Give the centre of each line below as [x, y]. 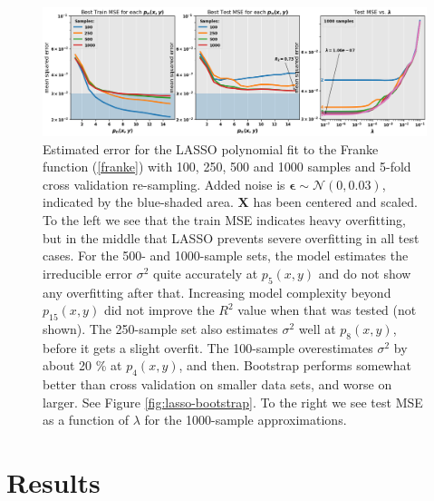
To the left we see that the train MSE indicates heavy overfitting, [224, 219]
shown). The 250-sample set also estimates [160, 328]
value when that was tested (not [327, 310]
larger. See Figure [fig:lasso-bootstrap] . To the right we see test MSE [233, 402]
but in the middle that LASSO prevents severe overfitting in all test [231, 237]
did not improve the [159, 310]
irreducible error [87, 273]
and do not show [365, 273]
